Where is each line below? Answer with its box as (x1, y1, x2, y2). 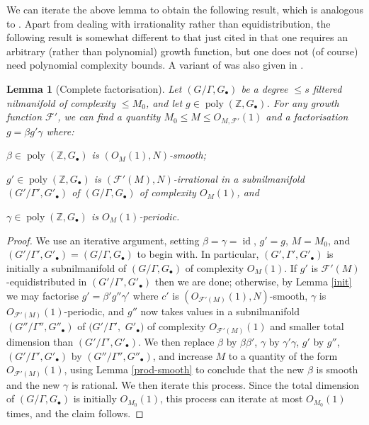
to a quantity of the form (228, 348, 338, 363)
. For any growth (266, 95, 339, 110)
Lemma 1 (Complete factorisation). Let (6, 81, 182, 96)
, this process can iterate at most (159, 391, 303, 406)
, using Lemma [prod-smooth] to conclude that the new (64, 362, 305, 377)
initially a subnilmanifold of (6, 260, 127, 275)
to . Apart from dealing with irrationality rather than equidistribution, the (6, 16, 331, 30)
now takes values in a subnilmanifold (140, 303, 300, 318)
